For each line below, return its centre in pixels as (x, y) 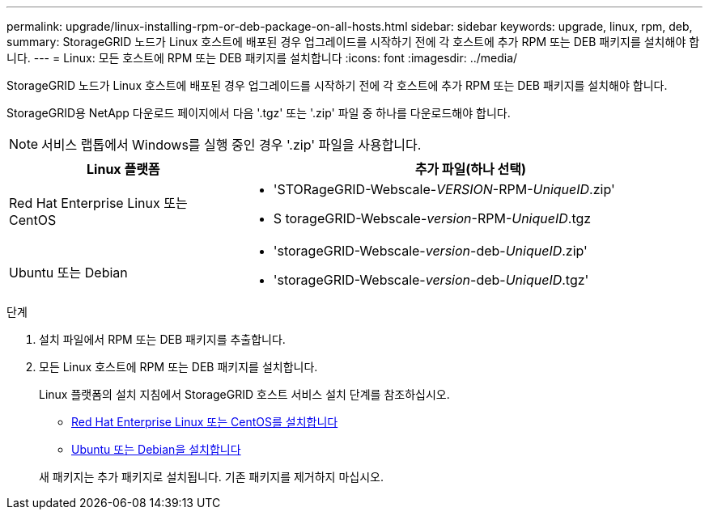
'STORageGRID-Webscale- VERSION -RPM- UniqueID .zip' (444, 189)
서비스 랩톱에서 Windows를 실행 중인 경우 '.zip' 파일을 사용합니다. (231, 145)
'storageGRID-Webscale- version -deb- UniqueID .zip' (430, 251)
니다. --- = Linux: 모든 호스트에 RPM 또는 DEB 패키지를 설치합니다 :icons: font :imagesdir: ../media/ (262, 58)
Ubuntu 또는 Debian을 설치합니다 (156, 449)
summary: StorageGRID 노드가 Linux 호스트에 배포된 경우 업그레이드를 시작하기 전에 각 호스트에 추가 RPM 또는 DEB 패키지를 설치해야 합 (353, 42)
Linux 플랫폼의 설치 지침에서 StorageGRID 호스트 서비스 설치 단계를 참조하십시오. (244, 394)
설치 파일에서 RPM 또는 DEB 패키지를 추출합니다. (162, 339)
